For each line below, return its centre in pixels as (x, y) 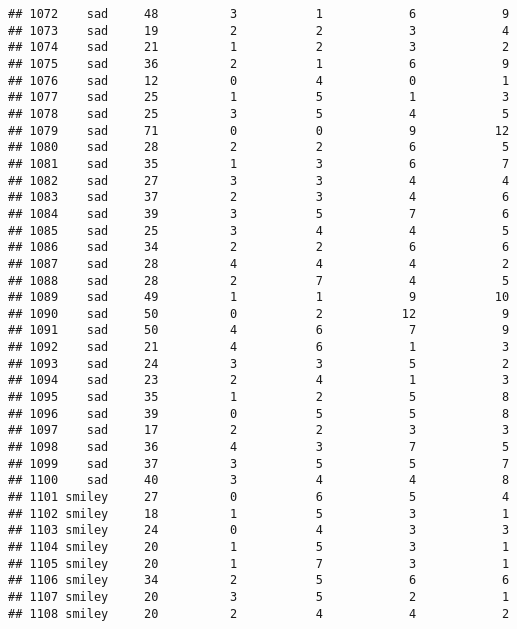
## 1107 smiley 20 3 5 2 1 (259, 596)
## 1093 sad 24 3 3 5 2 (259, 363)
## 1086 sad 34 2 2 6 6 (259, 247)
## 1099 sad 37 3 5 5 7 (259, 463)
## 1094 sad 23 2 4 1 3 (259, 380)
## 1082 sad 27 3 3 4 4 (259, 180)
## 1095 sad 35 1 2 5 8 (259, 397)
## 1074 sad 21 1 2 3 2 (259, 47)
